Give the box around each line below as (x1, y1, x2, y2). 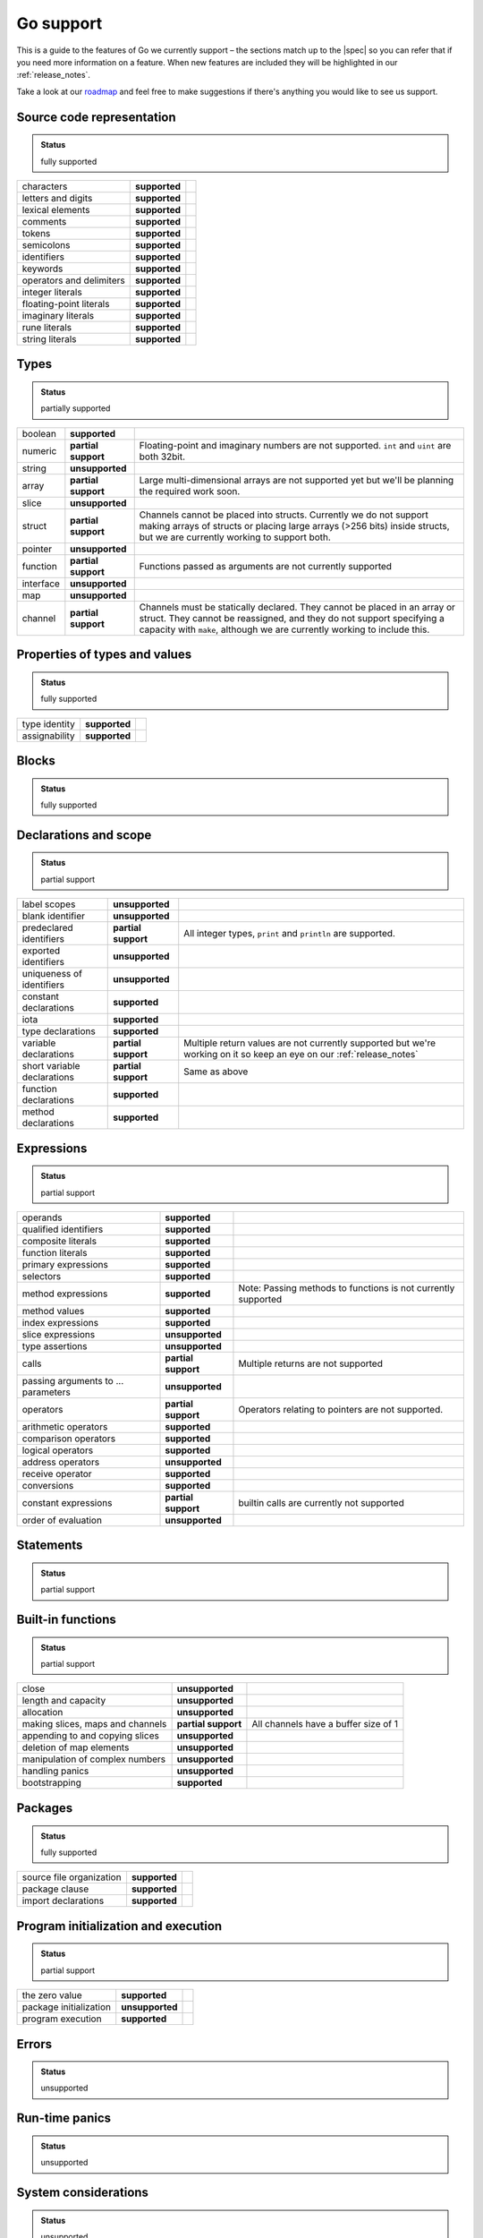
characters (21, 180, 68, 192)
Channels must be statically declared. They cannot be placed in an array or (139, 601, 456, 613)
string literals (21, 332, 77, 345)
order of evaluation (21, 1514, 103, 1526)
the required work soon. (139, 484, 241, 497)
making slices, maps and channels (21, 1718, 167, 1730)
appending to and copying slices (21, 1730, 160, 1742)
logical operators (21, 1444, 94, 1456)
